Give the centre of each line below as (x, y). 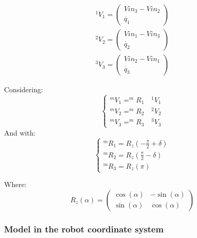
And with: (20, 132)
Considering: (24, 89)
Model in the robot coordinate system (84, 229)
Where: (15, 184)
